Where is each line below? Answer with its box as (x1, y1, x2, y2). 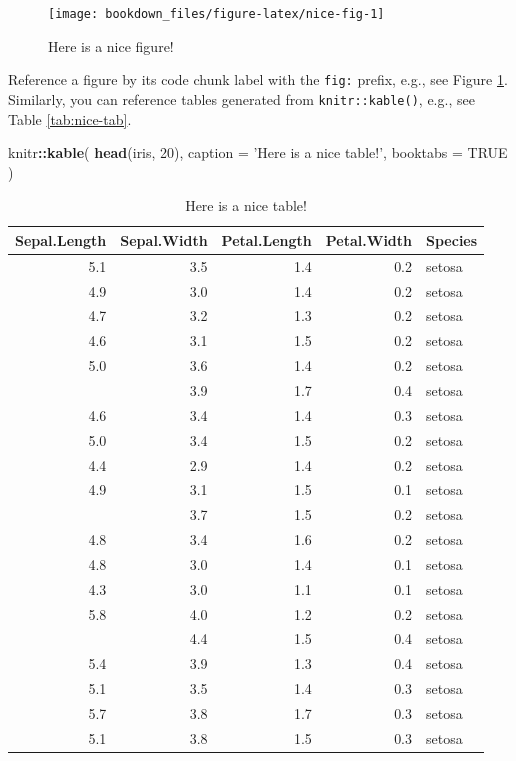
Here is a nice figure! (48, 35, 174, 56)
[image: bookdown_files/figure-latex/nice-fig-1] (48, 7, 385, 21)
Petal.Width (325, 229, 413, 250)
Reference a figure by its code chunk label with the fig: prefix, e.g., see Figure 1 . (8, 69, 508, 90)
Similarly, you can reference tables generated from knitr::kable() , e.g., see (8, 88, 475, 109)
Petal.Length (221, 229, 312, 250)
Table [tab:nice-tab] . (8, 108, 132, 129)
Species (426, 229, 478, 250)
